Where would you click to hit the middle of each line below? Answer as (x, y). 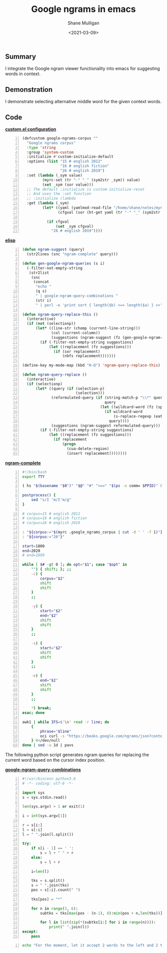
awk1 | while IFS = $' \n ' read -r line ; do (66, 722)
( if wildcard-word (123, 411)
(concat (41, 282)
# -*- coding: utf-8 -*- (48, 784)
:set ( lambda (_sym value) (55, 175)
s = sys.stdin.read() (44, 797)
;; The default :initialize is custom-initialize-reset (86, 189)
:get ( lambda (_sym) (48, 203)
